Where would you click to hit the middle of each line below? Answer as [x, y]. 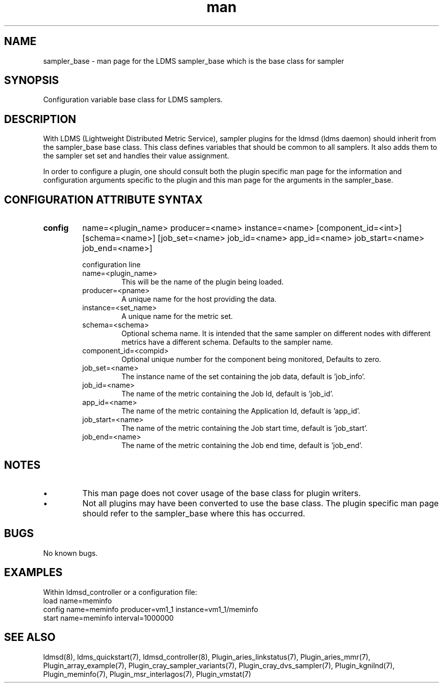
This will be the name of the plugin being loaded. [203, 282]
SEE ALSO [30, 637]
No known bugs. [70, 553]
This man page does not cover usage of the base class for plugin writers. [222, 493]
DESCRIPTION [40, 119]
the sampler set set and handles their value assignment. [136, 156]
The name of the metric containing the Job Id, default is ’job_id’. [228, 394]
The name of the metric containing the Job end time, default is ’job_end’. [242, 446]
